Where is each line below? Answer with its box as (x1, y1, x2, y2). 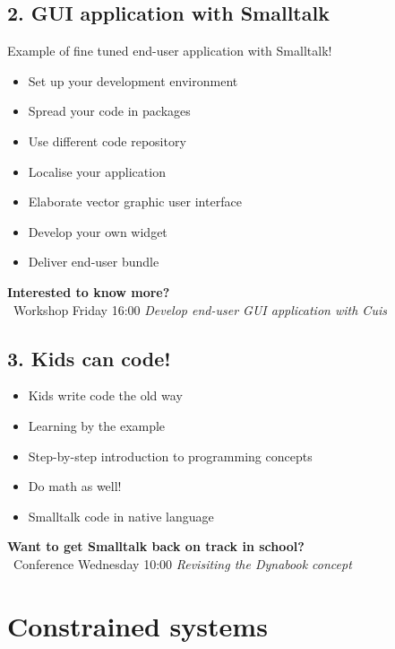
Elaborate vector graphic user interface (28, 192, 242, 211)
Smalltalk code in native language (28, 506, 214, 525)
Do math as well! (28, 477, 122, 496)
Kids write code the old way (28, 386, 183, 405)
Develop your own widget (28, 222, 167, 241)
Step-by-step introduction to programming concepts (28, 446, 313, 465)
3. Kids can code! (7, 344, 171, 372)
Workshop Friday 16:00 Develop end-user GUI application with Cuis (13, 300, 387, 319)
